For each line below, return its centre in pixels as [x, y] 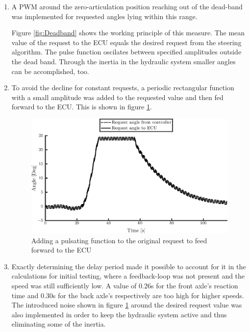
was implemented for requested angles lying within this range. [104, 16]
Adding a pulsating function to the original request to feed [119, 240]
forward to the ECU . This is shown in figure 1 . [82, 107]
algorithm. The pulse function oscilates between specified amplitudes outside [126, 52]
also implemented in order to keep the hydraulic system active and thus [119, 314]
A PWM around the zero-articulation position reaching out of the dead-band [127, 6]
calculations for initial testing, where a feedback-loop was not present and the [128, 276]
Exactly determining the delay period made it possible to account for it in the [129, 266]
